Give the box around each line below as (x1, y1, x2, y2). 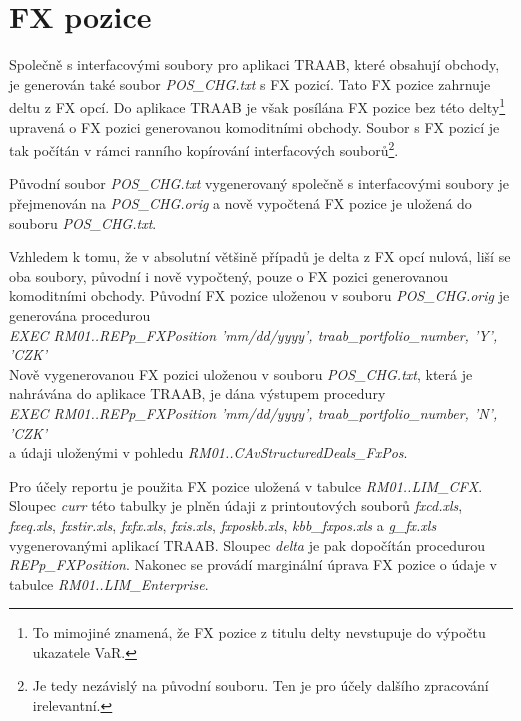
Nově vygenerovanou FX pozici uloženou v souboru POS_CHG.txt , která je (9, 363, 473, 384)
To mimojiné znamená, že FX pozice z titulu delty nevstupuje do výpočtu (32, 622, 486, 643)
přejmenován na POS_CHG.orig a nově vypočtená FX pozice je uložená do (9, 193, 472, 213)
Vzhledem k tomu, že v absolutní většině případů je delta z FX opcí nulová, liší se (9, 246, 511, 267)
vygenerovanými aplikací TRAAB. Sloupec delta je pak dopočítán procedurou (9, 534, 485, 555)
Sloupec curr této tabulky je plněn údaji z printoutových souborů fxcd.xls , (9, 495, 463, 516)
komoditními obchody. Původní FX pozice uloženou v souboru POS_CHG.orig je (9, 285, 510, 306)
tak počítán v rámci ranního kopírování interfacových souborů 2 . (9, 137, 399, 160)
